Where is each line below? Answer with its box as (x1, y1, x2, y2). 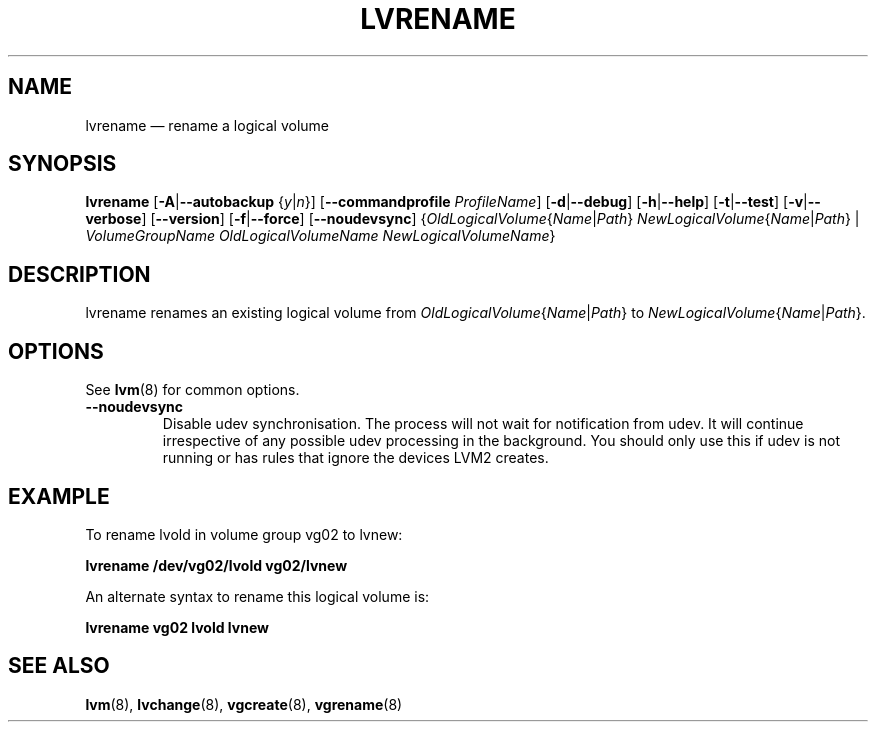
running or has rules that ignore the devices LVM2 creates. (162, 449, 549, 467)
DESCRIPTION (8, 261, 151, 287)
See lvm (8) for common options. (85, 381, 300, 399)
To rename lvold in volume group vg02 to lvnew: (85, 525, 403, 543)
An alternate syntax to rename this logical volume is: (85, 587, 430, 605)
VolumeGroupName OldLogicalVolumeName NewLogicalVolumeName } (85, 227, 556, 245)
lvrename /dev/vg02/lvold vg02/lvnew (85, 556, 348, 574)
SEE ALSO (8, 653, 110, 679)
